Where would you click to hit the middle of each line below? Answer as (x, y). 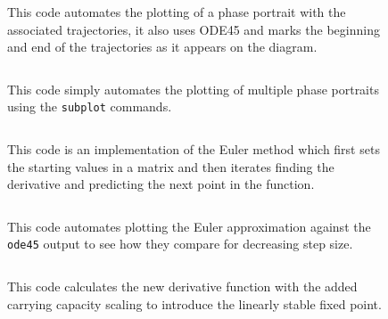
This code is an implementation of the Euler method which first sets (194, 149)
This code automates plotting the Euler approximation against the (189, 226)
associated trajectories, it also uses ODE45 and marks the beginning (194, 29)
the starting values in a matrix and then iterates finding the (171, 166)
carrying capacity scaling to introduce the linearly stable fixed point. (194, 303)
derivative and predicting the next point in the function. (161, 184)
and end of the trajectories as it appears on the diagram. (162, 47)
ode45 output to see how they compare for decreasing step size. (180, 244)
